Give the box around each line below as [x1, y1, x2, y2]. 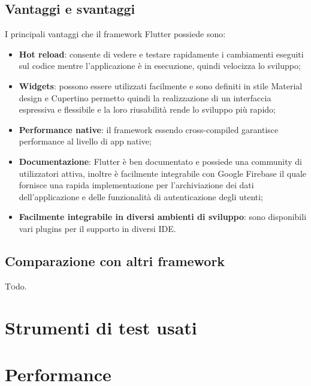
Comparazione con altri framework [5, 251, 225, 270]
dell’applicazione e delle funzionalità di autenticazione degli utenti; [19, 190, 263, 203]
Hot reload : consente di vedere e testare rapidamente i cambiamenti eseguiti [19, 47, 304, 60]
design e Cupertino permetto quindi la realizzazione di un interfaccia [19, 91, 271, 104]
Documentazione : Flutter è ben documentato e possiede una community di [19, 155, 302, 167]
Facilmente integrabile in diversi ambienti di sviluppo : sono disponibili [19, 210, 307, 223]
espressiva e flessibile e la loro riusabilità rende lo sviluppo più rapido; [19, 103, 276, 116]
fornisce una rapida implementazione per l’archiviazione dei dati [19, 179, 254, 191]
